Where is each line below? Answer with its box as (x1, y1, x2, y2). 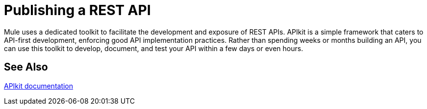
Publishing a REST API (4, 2, 151, 18)
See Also (4, 61, 48, 73)
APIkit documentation (4, 81, 74, 90)
